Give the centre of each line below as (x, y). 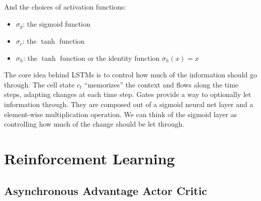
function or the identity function (110, 58)
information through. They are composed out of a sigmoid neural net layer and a (129, 104)
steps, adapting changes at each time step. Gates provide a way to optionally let (128, 94)
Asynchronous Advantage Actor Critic (106, 190)
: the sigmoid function (57, 23)
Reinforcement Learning (90, 158)
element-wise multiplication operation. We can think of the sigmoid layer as (121, 114)
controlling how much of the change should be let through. (94, 124)
